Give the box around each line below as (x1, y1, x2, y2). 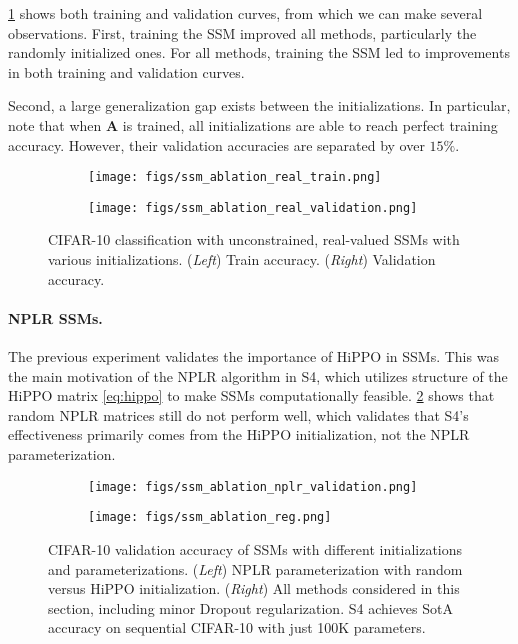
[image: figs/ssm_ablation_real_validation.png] (88, 200, 418, 215)
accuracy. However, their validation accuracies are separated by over (8, 134, 425, 155)
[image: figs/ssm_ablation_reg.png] (88, 510, 332, 525)
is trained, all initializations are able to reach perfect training (122, 114, 498, 135)
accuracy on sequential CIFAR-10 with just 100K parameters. (48, 617, 426, 638)
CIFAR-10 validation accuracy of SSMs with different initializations (48, 538, 463, 559)
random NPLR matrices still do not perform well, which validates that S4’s (8, 404, 469, 425)
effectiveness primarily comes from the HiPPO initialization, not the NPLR (8, 424, 470, 445)
